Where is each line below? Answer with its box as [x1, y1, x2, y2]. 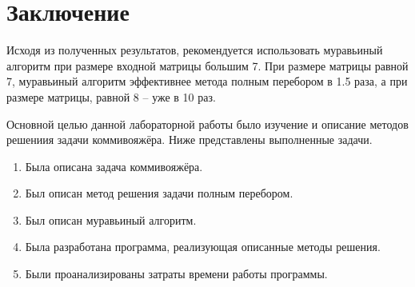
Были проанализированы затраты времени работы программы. [25, 265, 328, 282]
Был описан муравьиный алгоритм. [25, 211, 197, 228]
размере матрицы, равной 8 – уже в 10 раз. [6, 88, 216, 105]
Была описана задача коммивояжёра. [25, 157, 203, 174]
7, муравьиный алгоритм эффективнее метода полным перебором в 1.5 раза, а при [6, 73, 408, 90]
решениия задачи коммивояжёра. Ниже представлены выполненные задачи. [6, 131, 373, 148]
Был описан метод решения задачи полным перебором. [25, 185, 293, 201]
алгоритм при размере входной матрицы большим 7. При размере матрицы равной [6, 57, 409, 74]
